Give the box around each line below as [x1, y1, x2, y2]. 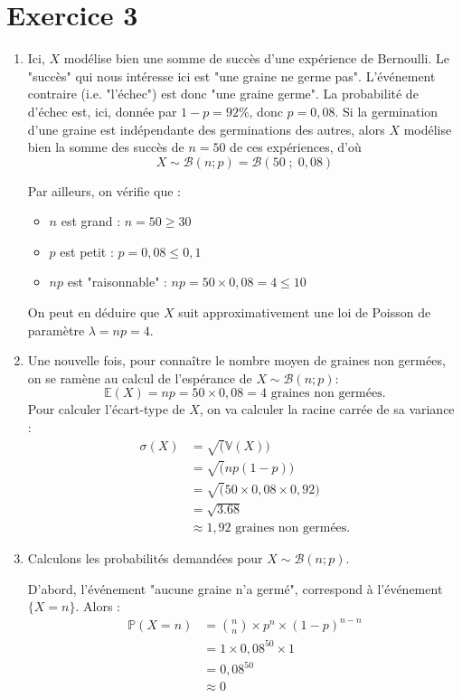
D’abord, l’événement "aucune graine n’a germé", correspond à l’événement [27, 579, 443, 598]
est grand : [61, 212, 121, 231]
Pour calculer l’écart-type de [27, 400, 185, 419]
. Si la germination [335, 101, 438, 120]
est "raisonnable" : [67, 272, 167, 291]
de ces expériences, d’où [230, 137, 362, 156]
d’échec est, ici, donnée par [27, 101, 177, 120]
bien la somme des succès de [27, 137, 184, 156]
